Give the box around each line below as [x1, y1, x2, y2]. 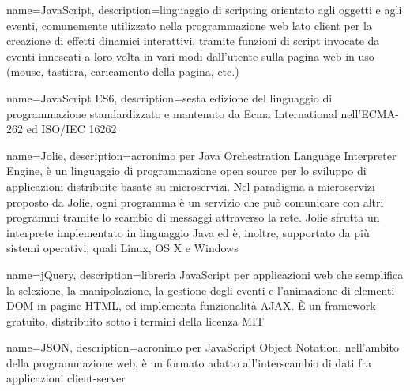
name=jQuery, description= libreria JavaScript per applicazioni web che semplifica [6, 266, 404, 282]
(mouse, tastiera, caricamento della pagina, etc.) [6, 63, 239, 80]
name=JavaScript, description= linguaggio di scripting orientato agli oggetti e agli [6, 2, 402, 17]
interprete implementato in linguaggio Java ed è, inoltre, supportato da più [6, 224, 370, 240]
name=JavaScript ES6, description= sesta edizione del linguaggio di [6, 89, 333, 106]
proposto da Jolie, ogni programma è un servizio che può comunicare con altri [6, 193, 384, 210]
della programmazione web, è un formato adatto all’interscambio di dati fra [6, 354, 371, 371]
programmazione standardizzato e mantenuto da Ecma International [6, 105, 337, 121]
